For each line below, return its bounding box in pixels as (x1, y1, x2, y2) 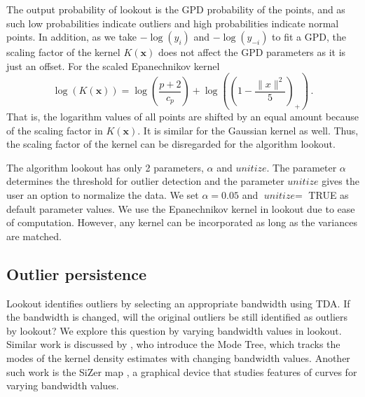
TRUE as (308, 188, 349, 202)
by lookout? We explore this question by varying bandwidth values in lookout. (6, 323, 342, 337)
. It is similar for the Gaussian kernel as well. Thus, (137, 123, 359, 137)
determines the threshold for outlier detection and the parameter (6, 174, 284, 188)
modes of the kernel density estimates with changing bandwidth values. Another (6, 350, 350, 365)
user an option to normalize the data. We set (6, 188, 199, 202)
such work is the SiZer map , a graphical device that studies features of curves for (6, 364, 357, 379)
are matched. (6, 228, 62, 243)
